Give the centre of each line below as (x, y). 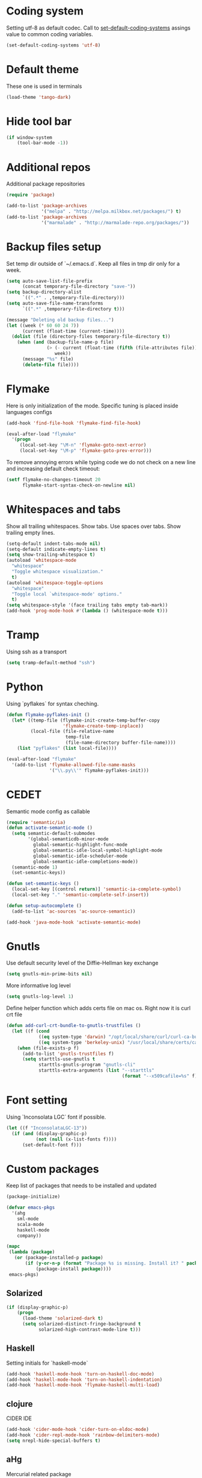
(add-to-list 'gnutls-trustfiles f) (68, 1054)
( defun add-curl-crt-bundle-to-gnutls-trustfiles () (74, 1026)
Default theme (43, 69)
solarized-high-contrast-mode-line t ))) (90, 1330)
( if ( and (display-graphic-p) (49, 1134)
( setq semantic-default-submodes (54, 834)
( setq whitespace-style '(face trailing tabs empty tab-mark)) (87, 605)
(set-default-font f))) (52, 1145)
